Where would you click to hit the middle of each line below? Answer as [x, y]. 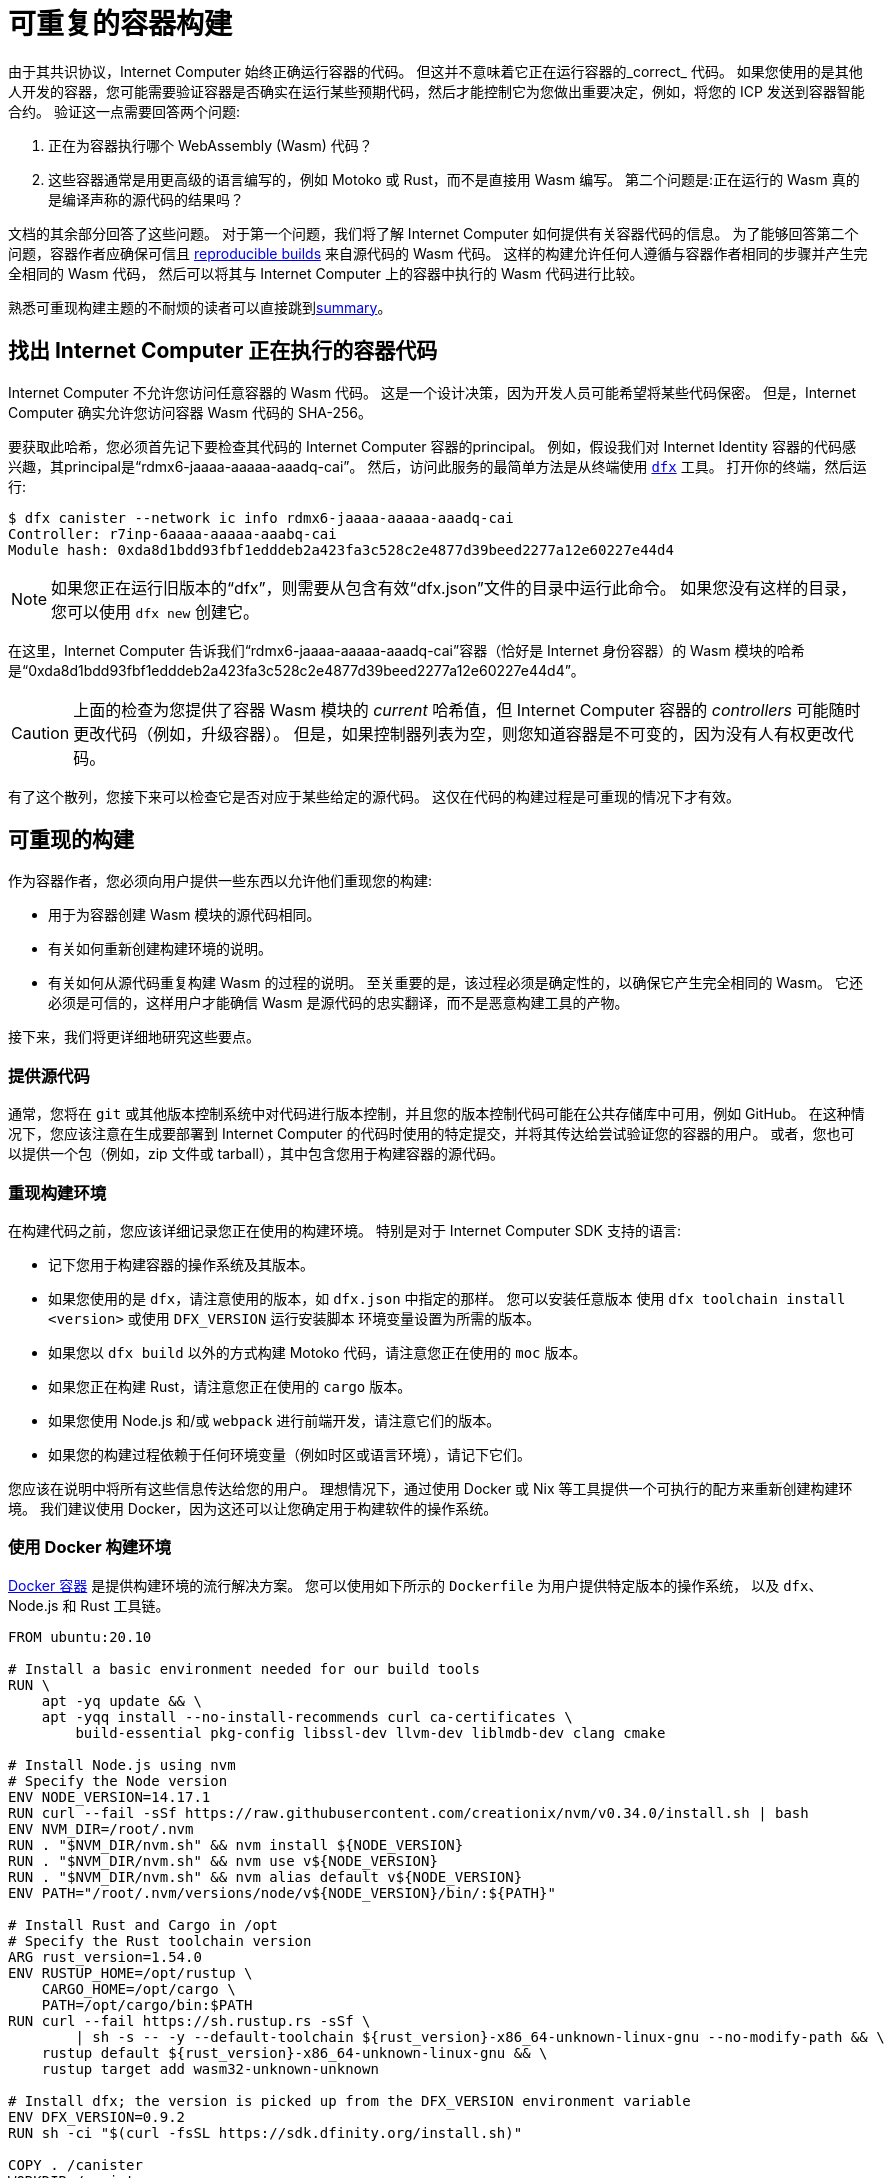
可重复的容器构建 [120, 24]
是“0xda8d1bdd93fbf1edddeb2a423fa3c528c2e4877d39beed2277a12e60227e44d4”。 [296, 670]
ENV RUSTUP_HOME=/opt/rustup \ [130, 1972]
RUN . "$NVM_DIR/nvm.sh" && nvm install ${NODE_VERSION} [236, 1844]
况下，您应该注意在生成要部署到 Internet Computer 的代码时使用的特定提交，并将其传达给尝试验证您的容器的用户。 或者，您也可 [431, 1134]
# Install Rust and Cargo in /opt [143, 1924]
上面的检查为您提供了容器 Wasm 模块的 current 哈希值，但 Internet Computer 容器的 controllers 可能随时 [467, 709]
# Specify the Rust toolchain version [160, 1940]
